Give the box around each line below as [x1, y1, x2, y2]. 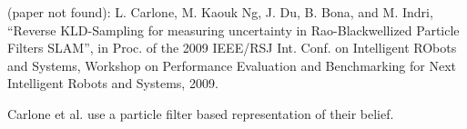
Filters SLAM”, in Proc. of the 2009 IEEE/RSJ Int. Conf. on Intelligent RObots [7, 38, 457, 57]
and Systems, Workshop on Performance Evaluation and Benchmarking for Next [7, 55, 456, 74]
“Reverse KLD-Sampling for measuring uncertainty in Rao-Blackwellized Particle [7, 20, 460, 39]
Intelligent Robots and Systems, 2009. [7, 74, 218, 93]
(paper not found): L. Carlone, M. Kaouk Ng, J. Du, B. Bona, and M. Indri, [7, 3, 433, 21]
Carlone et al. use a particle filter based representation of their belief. [7, 104, 394, 123]
